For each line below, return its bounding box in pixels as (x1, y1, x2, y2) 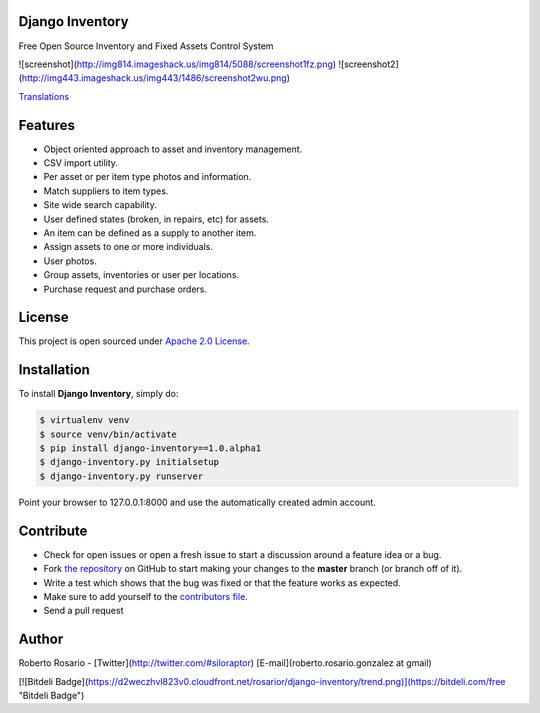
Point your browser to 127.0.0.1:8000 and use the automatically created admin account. (18, 496, 377, 508)
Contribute (18, 522, 88, 539)
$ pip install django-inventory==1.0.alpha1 (39, 443, 262, 454)
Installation (18, 361, 90, 379)
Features (18, 116, 75, 134)
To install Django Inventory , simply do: (18, 388, 179, 400)
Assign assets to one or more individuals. (43, 241, 214, 253)
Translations (18, 90, 70, 102)
